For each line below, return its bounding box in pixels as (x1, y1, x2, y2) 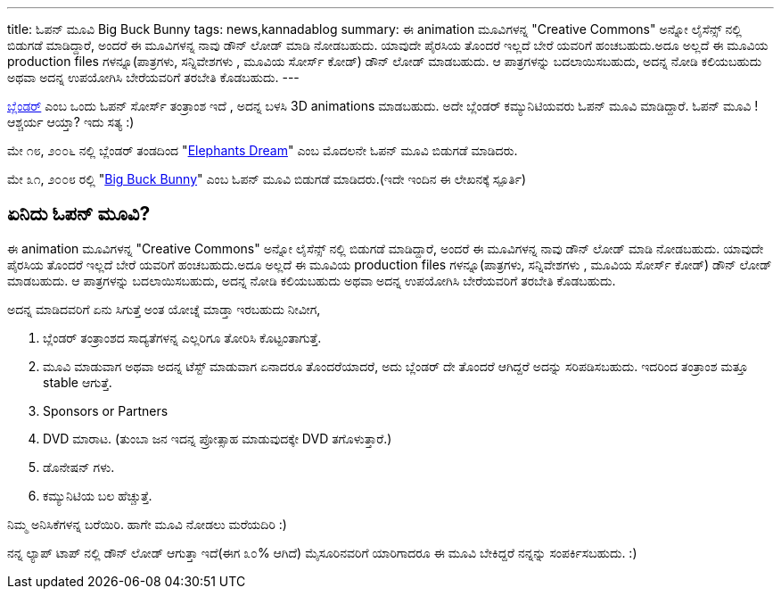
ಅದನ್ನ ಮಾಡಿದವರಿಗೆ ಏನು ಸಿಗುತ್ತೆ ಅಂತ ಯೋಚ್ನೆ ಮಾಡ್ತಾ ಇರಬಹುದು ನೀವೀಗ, (7, 301, 321, 317)
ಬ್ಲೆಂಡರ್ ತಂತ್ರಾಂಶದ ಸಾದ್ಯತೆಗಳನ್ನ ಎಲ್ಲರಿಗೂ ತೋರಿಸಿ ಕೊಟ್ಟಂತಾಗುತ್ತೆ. (43, 329, 322, 345)
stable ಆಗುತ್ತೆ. (43, 374, 112, 390)
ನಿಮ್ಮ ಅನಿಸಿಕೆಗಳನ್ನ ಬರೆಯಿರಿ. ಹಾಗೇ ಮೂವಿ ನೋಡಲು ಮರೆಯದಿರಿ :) (7, 516, 287, 532)
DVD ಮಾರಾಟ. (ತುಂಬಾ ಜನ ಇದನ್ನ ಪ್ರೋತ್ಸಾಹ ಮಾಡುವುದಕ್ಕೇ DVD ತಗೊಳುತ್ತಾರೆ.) (43, 430, 392, 446)
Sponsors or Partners (43, 402, 169, 418)
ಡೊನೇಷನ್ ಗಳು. (43, 459, 115, 475)
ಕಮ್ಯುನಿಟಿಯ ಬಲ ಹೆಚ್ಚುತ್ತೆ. (43, 487, 152, 503)
